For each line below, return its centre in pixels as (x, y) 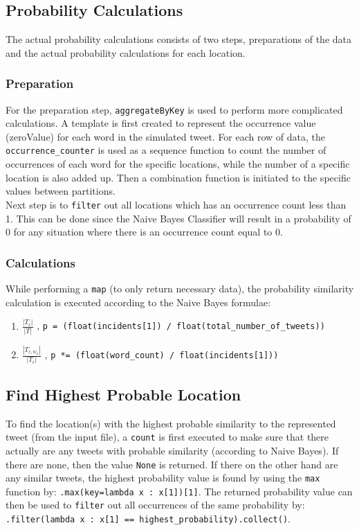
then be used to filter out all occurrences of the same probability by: (155, 505)
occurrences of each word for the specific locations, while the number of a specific (178, 164)
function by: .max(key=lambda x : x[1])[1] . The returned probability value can (179, 491)
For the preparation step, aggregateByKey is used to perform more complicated (174, 109)
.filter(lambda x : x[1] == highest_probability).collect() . (148, 519)
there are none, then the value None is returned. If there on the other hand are (172, 464)
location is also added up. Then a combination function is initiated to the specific (178, 177)
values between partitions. (61, 191)
